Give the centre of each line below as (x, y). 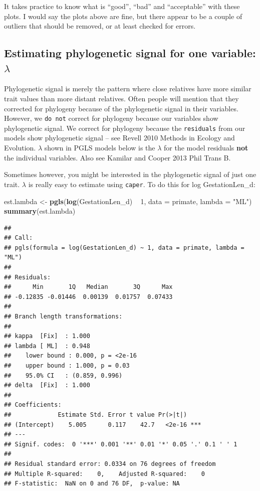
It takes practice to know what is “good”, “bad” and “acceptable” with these (122, 6)
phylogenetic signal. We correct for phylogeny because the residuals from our (125, 128)
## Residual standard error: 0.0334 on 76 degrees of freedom (110, 464)
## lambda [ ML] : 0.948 (47, 346)
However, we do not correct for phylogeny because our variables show (111, 118)
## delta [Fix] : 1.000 (47, 385)
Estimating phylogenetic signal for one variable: (130, 53)
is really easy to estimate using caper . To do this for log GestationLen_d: (142, 184)
